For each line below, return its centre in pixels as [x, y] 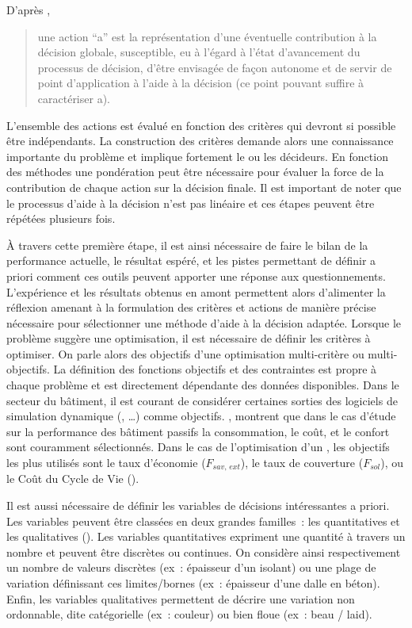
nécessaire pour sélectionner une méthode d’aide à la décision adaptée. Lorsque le [204, 322]
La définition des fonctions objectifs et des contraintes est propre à [215, 369]
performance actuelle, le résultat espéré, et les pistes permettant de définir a [191, 260]
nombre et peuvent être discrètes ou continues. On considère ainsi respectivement [204, 551]
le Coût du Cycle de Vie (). [73, 479]
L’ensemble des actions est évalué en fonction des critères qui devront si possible [201, 125]
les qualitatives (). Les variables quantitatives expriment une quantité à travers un [206, 536]
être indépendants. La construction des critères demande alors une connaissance [200, 141]
